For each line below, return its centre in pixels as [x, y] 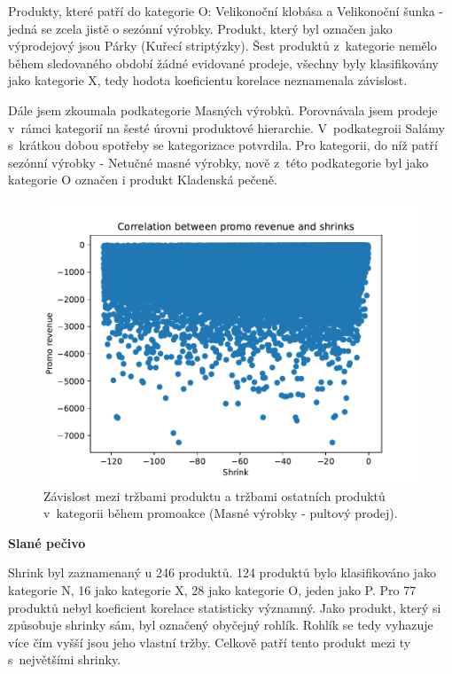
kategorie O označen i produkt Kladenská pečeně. [143, 180]
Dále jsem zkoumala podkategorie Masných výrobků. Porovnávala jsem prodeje [223, 110]
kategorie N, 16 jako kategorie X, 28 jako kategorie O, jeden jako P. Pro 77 [212, 589]
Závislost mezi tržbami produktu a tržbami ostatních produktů [214, 495]
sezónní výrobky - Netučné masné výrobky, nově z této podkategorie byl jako [218, 162]
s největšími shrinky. [65, 659]
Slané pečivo [47, 542]
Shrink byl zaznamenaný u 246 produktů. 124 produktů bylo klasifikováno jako [222, 572]
